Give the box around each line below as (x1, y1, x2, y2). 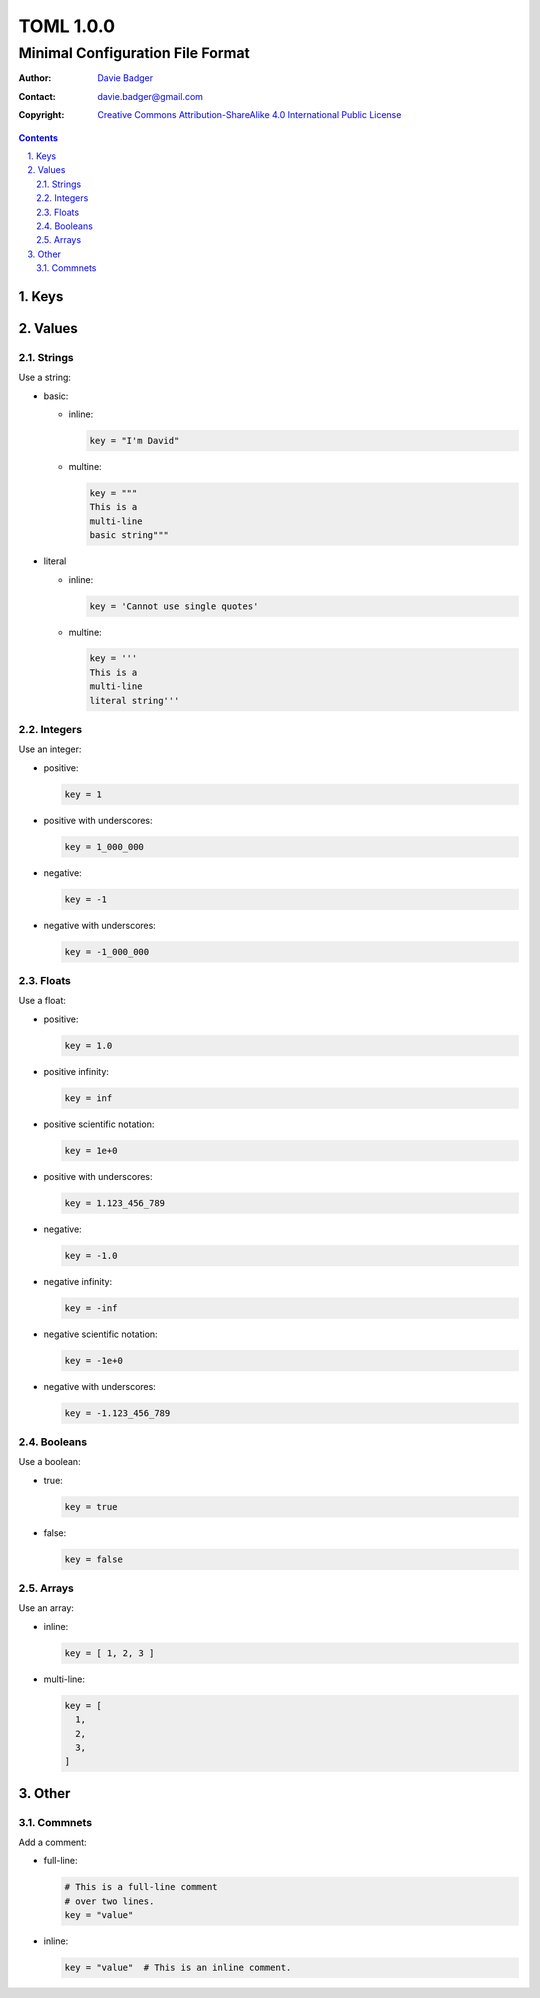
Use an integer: (18, 743, 82, 755)
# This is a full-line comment (64, 1881, 219, 1893)
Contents (18, 131, 59, 144)
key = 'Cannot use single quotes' (89, 600, 259, 612)
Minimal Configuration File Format (18, 44, 250, 62)
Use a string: (18, 371, 72, 384)
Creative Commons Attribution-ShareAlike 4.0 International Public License (97, 109, 402, 121)
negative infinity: (43, 1275, 113, 1287)
